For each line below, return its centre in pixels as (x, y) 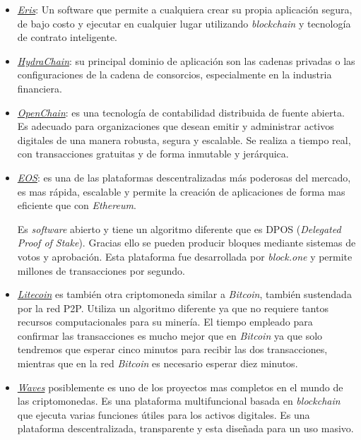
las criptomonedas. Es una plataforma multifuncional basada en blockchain (179, 401)
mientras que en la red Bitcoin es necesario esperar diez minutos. (158, 363)
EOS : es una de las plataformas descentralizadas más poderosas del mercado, (184, 177)
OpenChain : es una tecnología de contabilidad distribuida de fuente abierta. (181, 112)
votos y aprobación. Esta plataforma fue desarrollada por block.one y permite (185, 256)
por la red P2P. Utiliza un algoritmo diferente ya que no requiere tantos (173, 308)
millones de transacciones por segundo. (101, 270)
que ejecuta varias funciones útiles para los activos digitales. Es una (164, 414)
